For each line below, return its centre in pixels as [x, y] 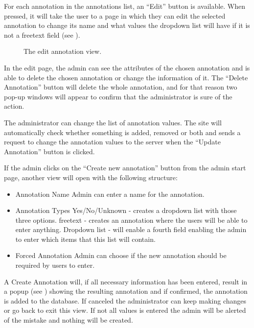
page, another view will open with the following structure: [91, 177]
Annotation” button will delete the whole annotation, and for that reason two [121, 87]
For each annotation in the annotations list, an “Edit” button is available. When [125, 6]
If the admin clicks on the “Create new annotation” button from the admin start [125, 168]
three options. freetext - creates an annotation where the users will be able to [131, 220]
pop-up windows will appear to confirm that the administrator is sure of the [118, 96]
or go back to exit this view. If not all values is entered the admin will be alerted [125, 310]
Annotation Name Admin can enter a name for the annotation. [110, 194]
